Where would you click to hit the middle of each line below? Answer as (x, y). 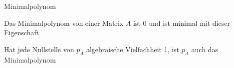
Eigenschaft (22, 33)
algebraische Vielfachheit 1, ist (133, 49)
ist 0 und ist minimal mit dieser (181, 23)
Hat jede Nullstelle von (39, 49)
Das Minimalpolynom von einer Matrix (64, 23)
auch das (205, 49)
